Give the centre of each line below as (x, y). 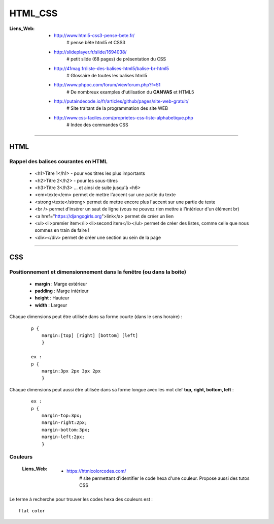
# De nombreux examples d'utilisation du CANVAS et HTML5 (130, 92)
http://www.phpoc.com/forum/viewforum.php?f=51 (107, 85)
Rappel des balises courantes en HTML (58, 162)
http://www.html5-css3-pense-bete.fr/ (94, 35)
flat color (32, 511)
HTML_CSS (33, 13)
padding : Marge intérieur (62, 291)
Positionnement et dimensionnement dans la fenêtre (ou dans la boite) (98, 272)
